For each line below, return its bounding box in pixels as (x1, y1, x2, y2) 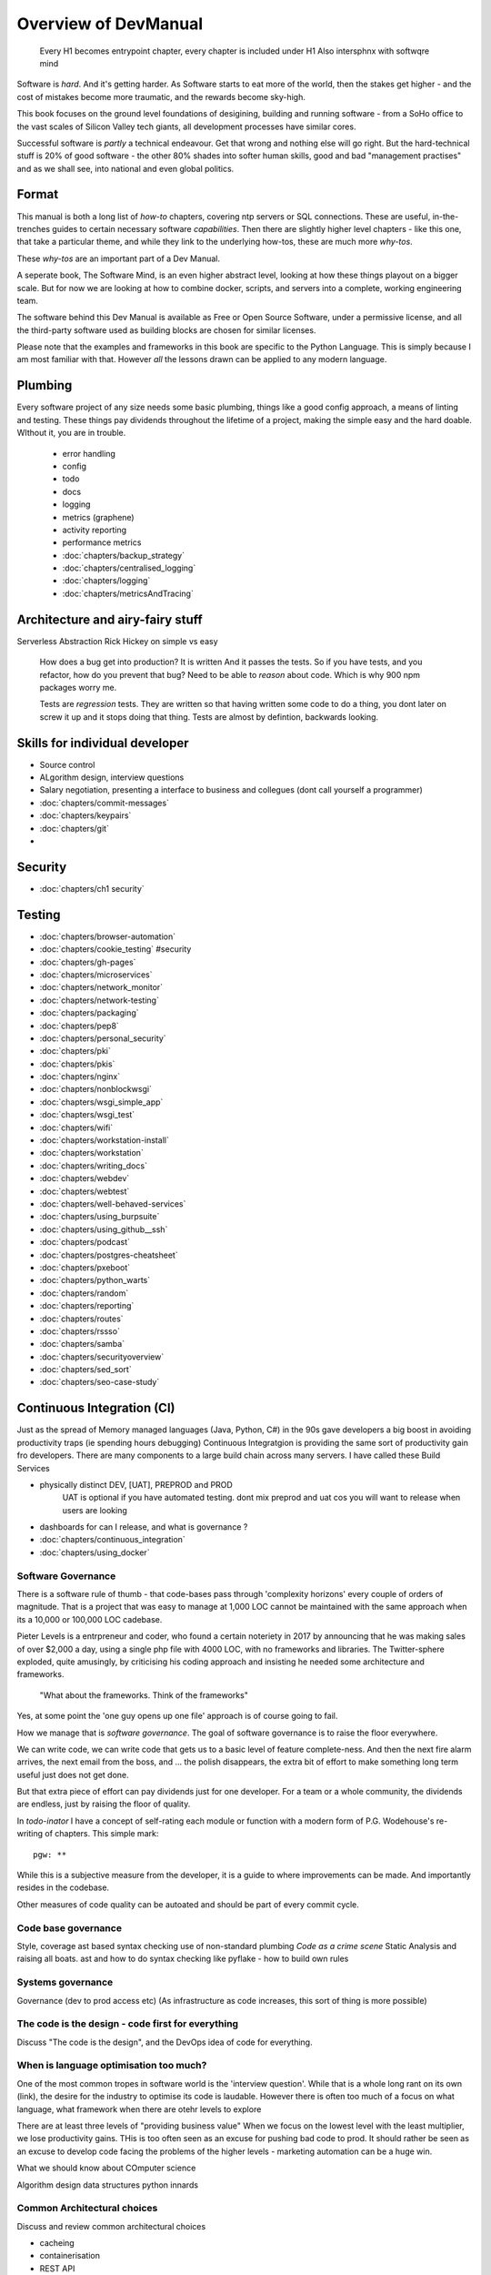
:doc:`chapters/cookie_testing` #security (39, 944, 192, 955)
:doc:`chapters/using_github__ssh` (39, 1224, 168, 1235)
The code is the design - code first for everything (16, 2017, 239, 2030)
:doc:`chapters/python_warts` (39, 1275, 151, 1286)
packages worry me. (39, 682, 117, 693)
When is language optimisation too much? (16, 2059, 207, 2072)
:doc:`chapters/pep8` (39, 1020, 120, 1031)
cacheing (39, 2238, 75, 2249)
